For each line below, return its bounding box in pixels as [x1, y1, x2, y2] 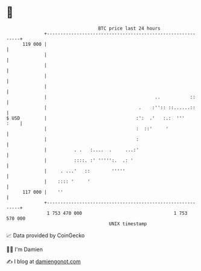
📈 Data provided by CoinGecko [6, 232, 85, 239]
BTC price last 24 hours [98, 25, 161, 31]
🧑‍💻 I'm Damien [6, 246, 43, 253]
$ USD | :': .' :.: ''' [6, 115, 185, 121]
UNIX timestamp [109, 220, 147, 227]
